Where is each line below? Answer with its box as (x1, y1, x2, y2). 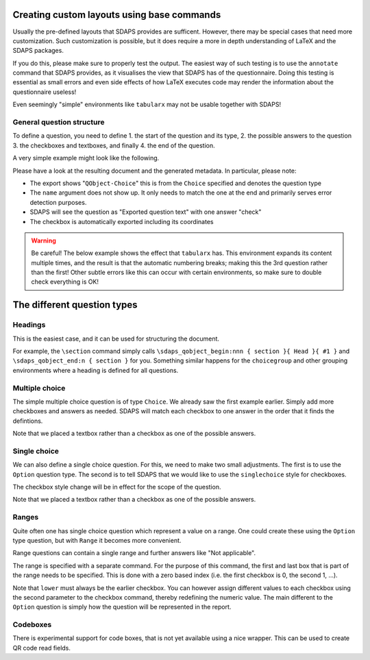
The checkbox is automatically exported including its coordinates (29, 217, 214, 225)
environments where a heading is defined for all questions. (12, 366, 179, 374)
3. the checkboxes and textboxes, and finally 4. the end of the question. (12, 141, 215, 149)
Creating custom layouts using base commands (12, 9, 221, 21)
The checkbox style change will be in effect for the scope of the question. (12, 483, 221, 491)
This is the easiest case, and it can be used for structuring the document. (12, 334, 219, 343)
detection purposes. (29, 198, 87, 206)
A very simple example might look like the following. (12, 154, 160, 162)
